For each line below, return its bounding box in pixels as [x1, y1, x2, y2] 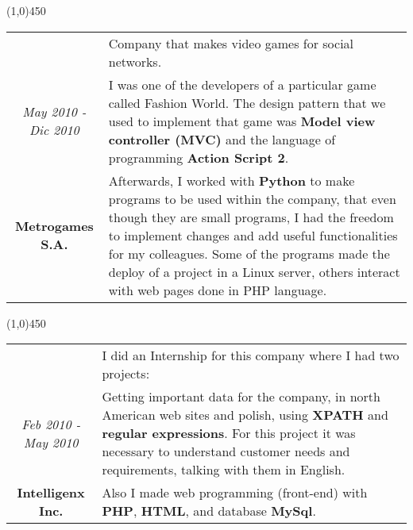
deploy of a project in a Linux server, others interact [108, 262, 400, 281]
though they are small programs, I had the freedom [108, 207, 394, 226]
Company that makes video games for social [108, 33, 354, 52]
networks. [108, 52, 162, 71]
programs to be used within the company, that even [108, 189, 396, 208]
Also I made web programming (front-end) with [102, 483, 368, 502]
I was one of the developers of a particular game [108, 75, 376, 94]
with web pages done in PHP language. [108, 280, 327, 299]
